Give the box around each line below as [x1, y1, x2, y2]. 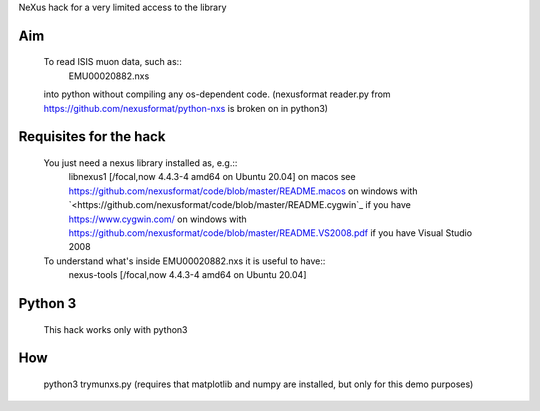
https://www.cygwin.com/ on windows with [68, 213, 247, 225]
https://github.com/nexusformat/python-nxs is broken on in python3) [43, 102, 329, 114]
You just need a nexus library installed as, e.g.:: [43, 156, 238, 169]
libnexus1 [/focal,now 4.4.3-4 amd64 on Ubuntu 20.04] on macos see [68, 171, 356, 183]
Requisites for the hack [18, 128, 166, 145]
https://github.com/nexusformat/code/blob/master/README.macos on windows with [68, 185, 418, 197]
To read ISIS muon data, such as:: [43, 56, 182, 68]
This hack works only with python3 [43, 323, 189, 335]
